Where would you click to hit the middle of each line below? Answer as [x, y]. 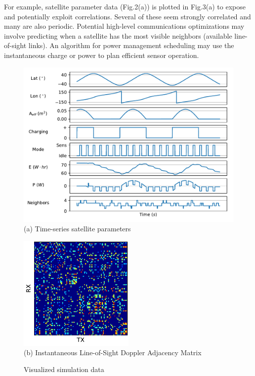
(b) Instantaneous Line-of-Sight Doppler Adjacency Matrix [113, 352]
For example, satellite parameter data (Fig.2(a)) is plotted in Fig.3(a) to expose [125, 6]
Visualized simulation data [64, 369]
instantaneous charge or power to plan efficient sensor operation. [102, 55]
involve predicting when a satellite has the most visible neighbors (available [118, 35]
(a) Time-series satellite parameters [77, 229]
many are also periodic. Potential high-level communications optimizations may [124, 26]
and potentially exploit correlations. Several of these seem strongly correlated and [127, 16]
